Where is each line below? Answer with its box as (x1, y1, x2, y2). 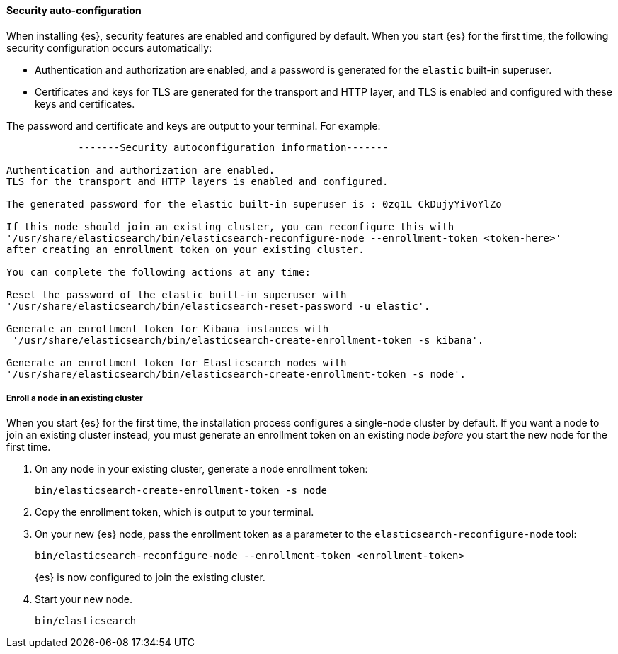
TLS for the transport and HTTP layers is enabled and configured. (6, 175, 389, 187)
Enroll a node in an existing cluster (6, 393, 143, 403)
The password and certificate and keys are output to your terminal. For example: (6, 119, 381, 132)
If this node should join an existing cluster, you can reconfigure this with (6, 220, 454, 232)
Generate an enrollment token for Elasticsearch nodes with (6, 356, 347, 368)
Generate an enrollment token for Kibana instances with (6, 322, 329, 334)
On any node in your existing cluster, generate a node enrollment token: (35, 463, 368, 475)
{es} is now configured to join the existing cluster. (35, 571, 265, 584)
